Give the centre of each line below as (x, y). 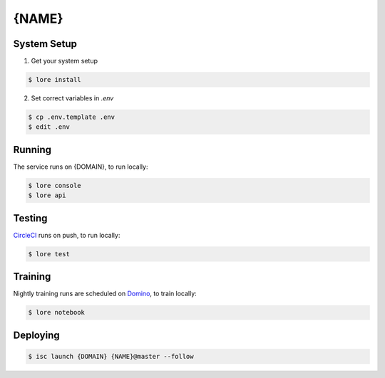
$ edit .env (49, 127)
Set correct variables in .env (72, 98)
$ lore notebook (57, 313)
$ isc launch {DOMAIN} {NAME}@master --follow (111, 356)
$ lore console (55, 185)
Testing (30, 218)
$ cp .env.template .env (72, 117)
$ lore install (55, 80)
